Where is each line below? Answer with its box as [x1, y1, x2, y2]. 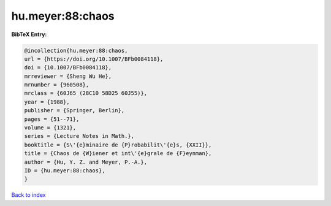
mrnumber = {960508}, [24, 82, 89, 88]
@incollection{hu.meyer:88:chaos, [24, 47, 128, 54]
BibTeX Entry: [11, 31, 47, 38]
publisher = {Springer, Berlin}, [24, 107, 125, 114]
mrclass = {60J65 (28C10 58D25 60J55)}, [24, 90, 147, 97]
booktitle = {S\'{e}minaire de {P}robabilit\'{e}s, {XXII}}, [24, 141, 212, 148]
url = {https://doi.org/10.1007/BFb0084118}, [24, 55, 164, 63]
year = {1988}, [24, 98, 70, 105]
